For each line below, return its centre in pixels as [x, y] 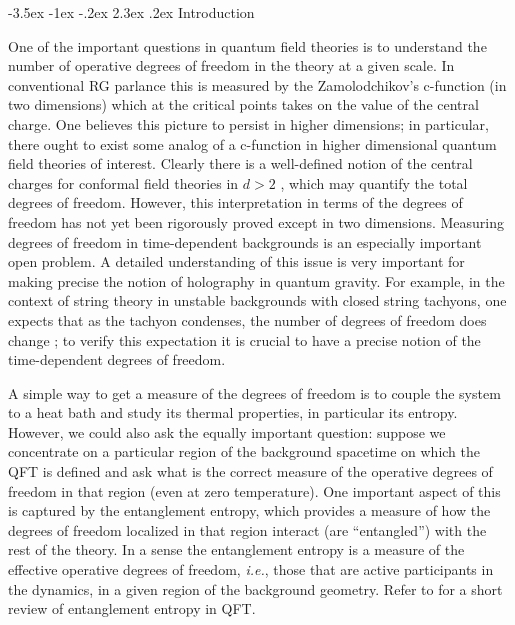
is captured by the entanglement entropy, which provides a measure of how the [249, 510]
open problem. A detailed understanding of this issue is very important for [236, 261]
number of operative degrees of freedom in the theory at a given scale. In [231, 65]
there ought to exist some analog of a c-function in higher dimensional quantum [252, 143]
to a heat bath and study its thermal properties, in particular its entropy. [233, 412]
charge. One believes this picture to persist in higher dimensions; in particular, [248, 123]
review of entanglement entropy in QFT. [132, 608]
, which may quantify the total [374, 182]
